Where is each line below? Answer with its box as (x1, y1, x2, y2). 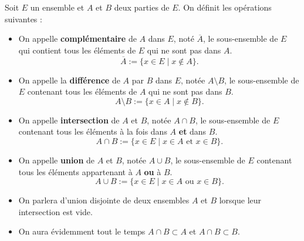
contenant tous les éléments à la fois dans (18, 125, 167, 138)
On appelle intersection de (18, 113, 120, 126)
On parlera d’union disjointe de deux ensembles (18, 194, 190, 206)
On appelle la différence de (18, 73, 120, 86)
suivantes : (5, 12, 42, 25)
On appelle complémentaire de (18, 32, 137, 45)
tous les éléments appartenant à (18, 165, 133, 178)
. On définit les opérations (178, 1, 272, 13)
